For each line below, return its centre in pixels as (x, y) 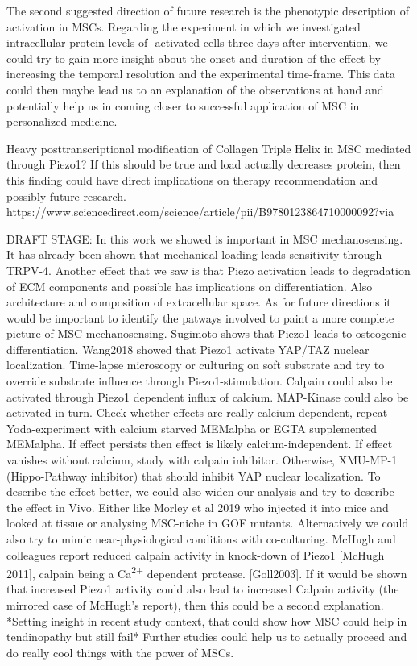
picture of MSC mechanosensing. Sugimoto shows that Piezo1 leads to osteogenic (206, 333)
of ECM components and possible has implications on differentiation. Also (190, 286)
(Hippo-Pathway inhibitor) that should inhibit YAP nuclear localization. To (194, 475)
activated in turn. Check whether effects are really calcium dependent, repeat (197, 412)
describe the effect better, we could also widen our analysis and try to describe (200, 491)
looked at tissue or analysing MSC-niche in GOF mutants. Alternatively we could (208, 523)
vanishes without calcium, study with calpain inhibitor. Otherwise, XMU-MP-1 (202, 460)
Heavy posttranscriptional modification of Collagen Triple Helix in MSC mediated (209, 148)
